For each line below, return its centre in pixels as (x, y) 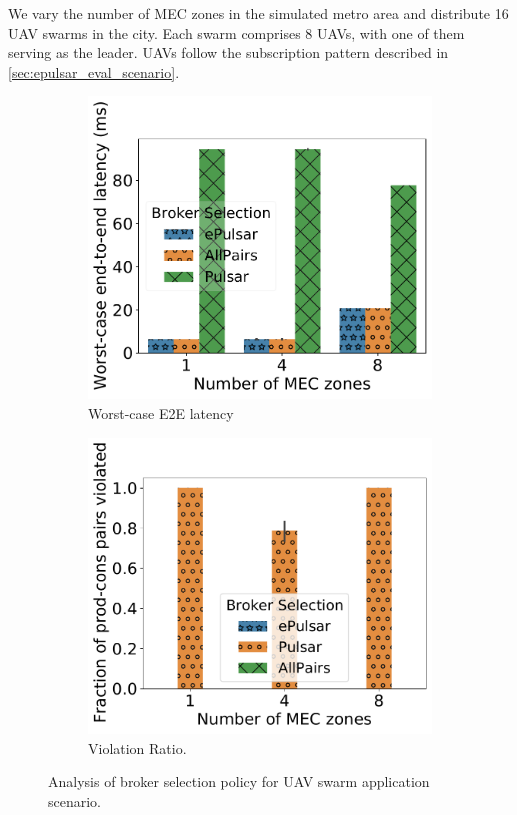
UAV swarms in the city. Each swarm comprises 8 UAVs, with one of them (236, 32)
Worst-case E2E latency (161, 413)
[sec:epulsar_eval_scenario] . (94, 71)
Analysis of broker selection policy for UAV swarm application (239, 781)
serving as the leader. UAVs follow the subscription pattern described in (228, 52)
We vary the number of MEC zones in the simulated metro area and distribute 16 (258, 13)
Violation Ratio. (137, 747)
